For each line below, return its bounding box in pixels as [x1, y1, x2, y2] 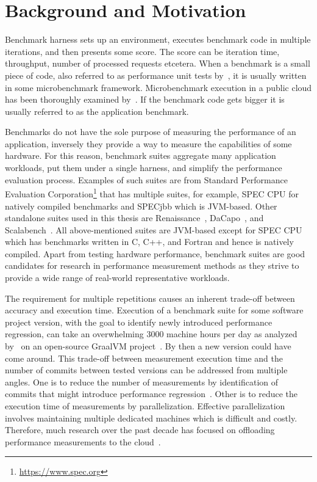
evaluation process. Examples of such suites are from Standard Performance [5, 173, 288, 186]
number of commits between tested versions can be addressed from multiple [5, 363, 288, 376]
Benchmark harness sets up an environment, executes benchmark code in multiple [5, 33, 311, 46]
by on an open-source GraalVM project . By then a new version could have [5, 340, 291, 352]
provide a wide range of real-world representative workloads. [5, 271, 230, 284]
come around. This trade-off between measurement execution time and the [5, 351, 283, 364]
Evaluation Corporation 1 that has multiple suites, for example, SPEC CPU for [5, 186, 299, 200]
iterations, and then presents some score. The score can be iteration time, [5, 45, 280, 57]
